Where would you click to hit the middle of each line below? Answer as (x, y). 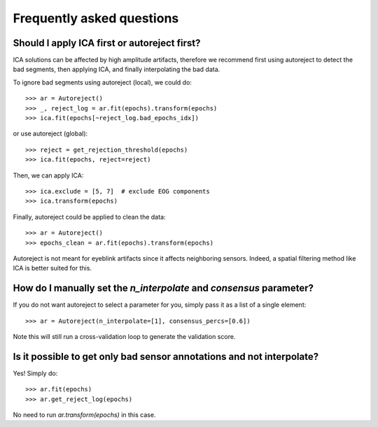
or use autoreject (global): (50, 133)
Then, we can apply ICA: (48, 175)
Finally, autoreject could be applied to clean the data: (89, 217)
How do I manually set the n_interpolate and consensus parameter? (163, 288)
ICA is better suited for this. (52, 268)
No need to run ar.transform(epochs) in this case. (84, 415)
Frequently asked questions (96, 18)
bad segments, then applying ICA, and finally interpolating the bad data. (117, 69)
